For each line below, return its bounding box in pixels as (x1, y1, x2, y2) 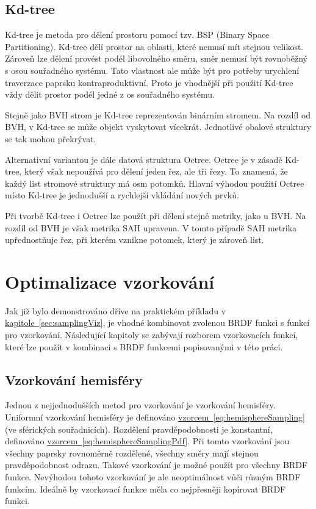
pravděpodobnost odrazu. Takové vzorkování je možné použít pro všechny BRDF (5, 458, 308, 471)
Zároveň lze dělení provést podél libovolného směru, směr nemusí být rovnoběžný (5, 52, 307, 65)
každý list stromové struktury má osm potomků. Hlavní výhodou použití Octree (5, 176, 304, 189)
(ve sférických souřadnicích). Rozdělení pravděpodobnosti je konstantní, (5, 422, 273, 435)
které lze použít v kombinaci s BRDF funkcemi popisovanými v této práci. (5, 340, 283, 353)
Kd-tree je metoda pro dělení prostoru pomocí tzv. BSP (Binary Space (5, 28, 270, 41)
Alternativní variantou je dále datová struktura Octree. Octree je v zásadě (5, 153, 282, 165)
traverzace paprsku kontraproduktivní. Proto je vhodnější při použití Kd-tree (5, 76, 293, 88)
